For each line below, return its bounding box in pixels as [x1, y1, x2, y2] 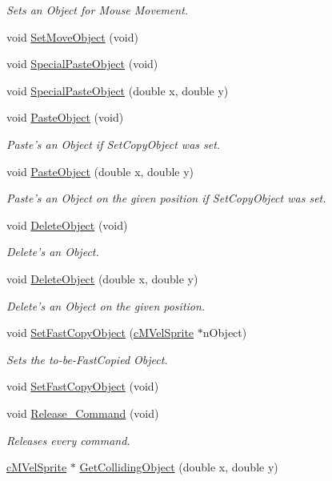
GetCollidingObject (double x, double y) [79, 459, 278, 475]
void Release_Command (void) [6, 404, 159, 421]
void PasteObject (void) [6, 109, 124, 126]
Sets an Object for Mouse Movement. [6, 2, 189, 18]
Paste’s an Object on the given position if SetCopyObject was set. [6, 190, 326, 206]
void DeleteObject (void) [6, 216, 128, 233]
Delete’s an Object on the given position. [6, 297, 206, 314]
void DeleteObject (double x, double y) [6, 270, 198, 287]
